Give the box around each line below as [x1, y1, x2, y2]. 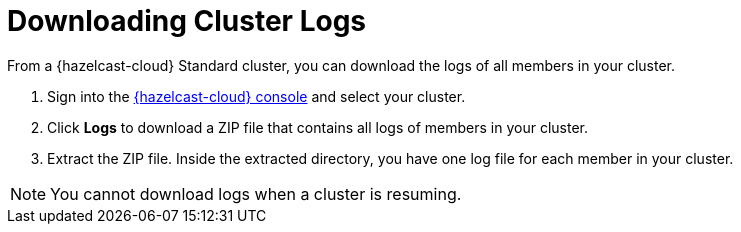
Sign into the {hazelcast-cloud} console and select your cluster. [47, 87, 466, 105]
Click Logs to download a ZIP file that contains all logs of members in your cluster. [47, 118, 588, 136]
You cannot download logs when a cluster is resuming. [50, 183, 462, 204]
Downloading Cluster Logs [7, 4, 367, 38]
